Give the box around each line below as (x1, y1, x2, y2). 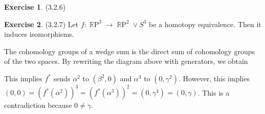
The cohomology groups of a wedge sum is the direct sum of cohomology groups (4, 45, 255, 56)
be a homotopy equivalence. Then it (149, 18, 261, 29)
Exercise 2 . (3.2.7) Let (4, 18, 79, 29)
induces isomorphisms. (4, 29, 74, 39)
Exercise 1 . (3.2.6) (4, 2, 66, 12)
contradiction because (4, 100, 72, 110)
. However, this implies (178, 73, 250, 83)
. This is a (197, 87, 230, 98)
